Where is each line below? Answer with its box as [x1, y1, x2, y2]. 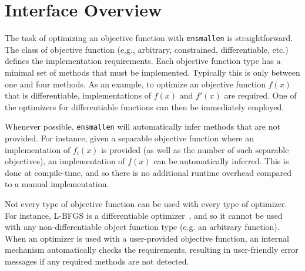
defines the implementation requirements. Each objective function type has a [5, 55, 281, 67]
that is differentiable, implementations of [5, 89, 152, 101]
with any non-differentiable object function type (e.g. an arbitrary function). [5, 221, 280, 233]
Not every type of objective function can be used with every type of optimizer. [5, 197, 287, 209]
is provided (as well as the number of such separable [101, 143, 289, 155]
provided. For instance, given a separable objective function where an [5, 132, 254, 144]
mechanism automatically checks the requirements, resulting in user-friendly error [5, 243, 299, 256]
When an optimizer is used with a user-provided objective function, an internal [5, 232, 289, 244]
